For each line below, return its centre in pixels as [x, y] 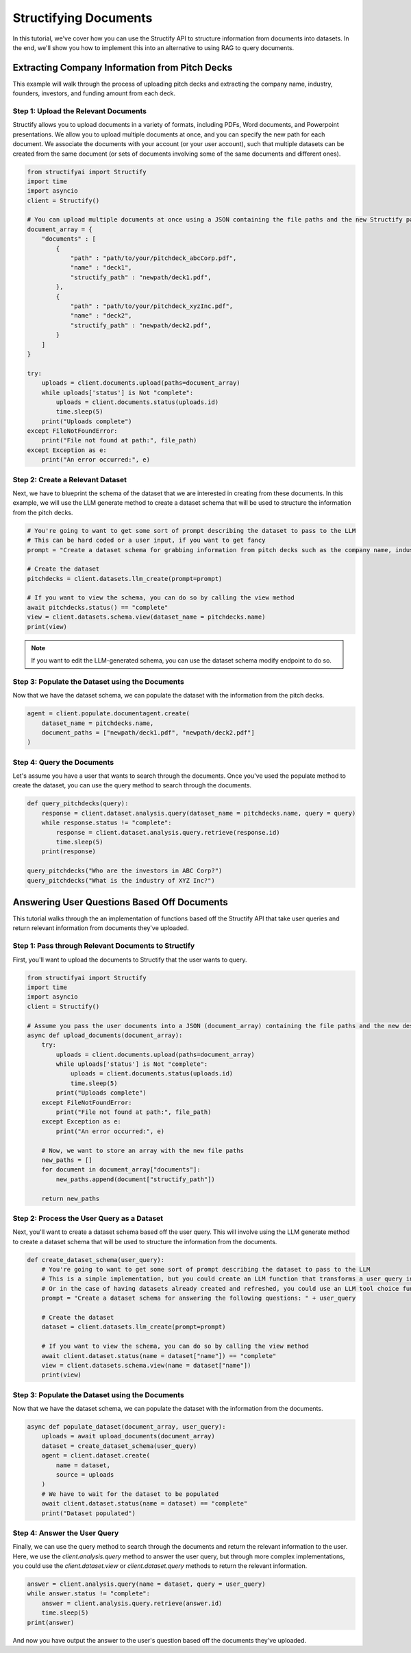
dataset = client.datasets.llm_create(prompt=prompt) [134, 1327]
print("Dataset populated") [89, 1513]
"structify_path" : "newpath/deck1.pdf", [141, 277]
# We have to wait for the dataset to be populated [130, 1494]
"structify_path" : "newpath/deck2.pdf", [141, 325]
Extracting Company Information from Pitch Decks [123, 68]
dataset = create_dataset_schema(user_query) [119, 1446]
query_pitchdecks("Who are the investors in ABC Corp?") [125, 871]
